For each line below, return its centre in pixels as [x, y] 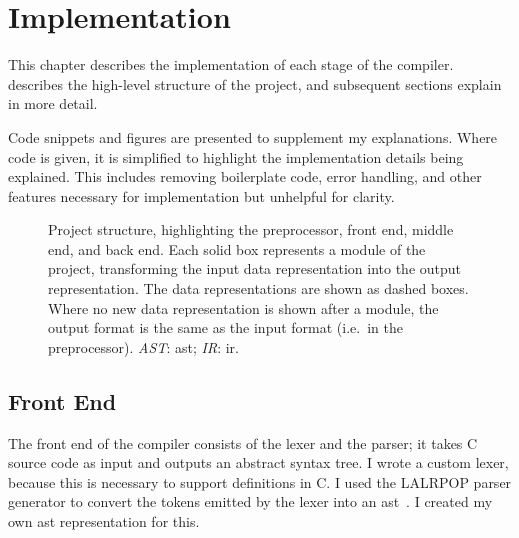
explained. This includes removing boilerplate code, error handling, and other [245, 176]
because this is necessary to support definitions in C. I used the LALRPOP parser [260, 481]
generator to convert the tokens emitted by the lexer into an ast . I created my [250, 501]
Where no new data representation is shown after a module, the [243, 307]
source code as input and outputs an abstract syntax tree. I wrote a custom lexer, [258, 462]
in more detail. [53, 103]
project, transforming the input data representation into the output [255, 268]
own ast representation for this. [104, 521]
